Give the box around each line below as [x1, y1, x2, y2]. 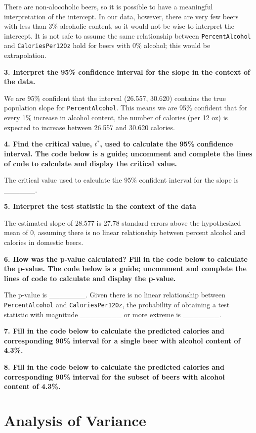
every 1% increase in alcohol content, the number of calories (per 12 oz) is [4, 112, 228, 123]
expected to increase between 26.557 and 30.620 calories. [4, 122, 175, 132]
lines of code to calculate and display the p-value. [4, 273, 176, 283]
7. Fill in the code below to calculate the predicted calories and [4, 326, 224, 336]
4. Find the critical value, [4, 139, 92, 149]
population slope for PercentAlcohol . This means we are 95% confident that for [4, 102, 248, 113]
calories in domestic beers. [4, 237, 84, 247]
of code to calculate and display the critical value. [4, 158, 177, 168]
